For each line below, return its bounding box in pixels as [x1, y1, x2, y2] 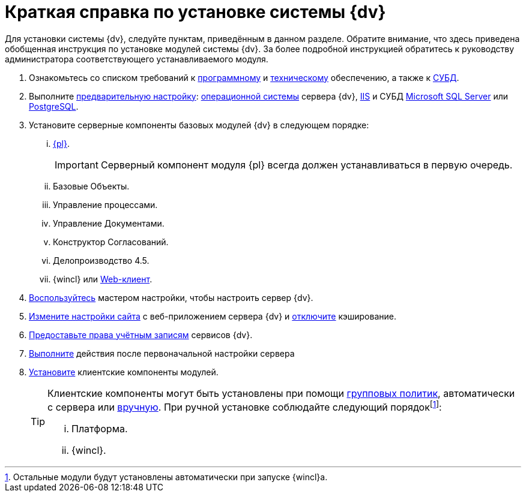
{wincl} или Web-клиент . [53, 273, 153, 284]
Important [55, 158, 98, 171]
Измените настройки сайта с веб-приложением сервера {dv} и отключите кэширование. [29, 311, 396, 321]
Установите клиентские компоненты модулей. [29, 366, 219, 377]
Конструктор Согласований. [53, 236, 169, 247]
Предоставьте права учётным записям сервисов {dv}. [29, 329, 253, 340]
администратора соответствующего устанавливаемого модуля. [5, 53, 268, 64]
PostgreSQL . [29, 101, 79, 112]
